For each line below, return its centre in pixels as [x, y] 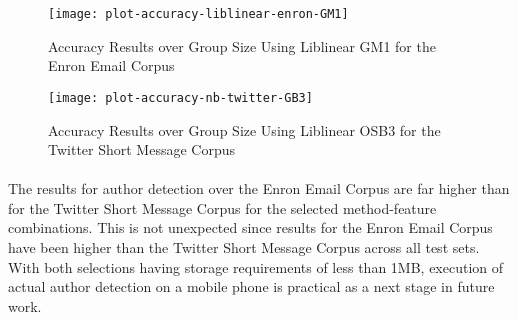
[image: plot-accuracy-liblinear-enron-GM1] [198, 14]
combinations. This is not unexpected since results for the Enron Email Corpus [250, 227]
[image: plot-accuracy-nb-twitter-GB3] [180, 97]
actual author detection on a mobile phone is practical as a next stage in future [251, 286]
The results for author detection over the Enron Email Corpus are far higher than [259, 188]
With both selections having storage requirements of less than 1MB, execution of [256, 266]
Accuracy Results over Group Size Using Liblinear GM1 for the [242, 45]
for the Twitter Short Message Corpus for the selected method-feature [222, 207]
